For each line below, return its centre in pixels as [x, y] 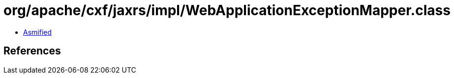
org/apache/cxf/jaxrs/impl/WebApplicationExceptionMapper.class [227, 10]
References [32, 51]
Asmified [38, 32]
